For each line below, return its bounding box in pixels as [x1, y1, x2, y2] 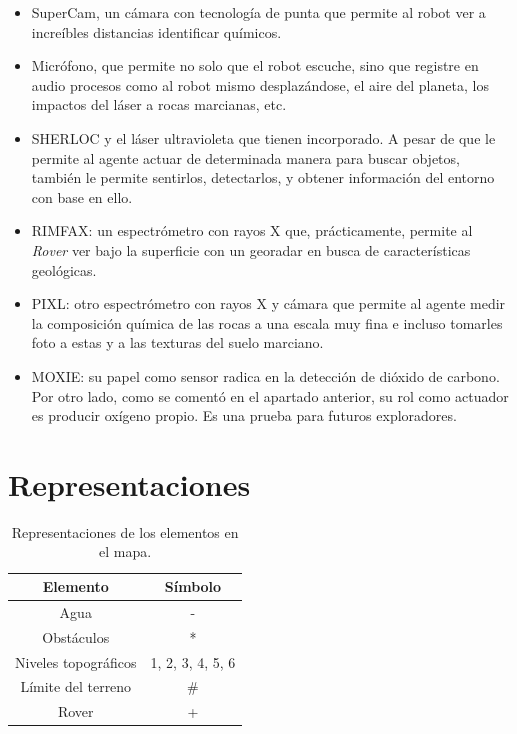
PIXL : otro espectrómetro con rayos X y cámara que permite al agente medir [31, 293, 506, 314]
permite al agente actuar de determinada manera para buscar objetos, [31, 147, 460, 168]
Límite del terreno [20, 676, 132, 697]
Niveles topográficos [15, 651, 137, 672]
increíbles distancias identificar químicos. [31, 21, 282, 42]
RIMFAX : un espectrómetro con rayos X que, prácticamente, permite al [31, 220, 473, 241]
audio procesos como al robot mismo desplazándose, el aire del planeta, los [31, 74, 489, 95]
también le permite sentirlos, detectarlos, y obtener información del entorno [31, 167, 495, 188]
